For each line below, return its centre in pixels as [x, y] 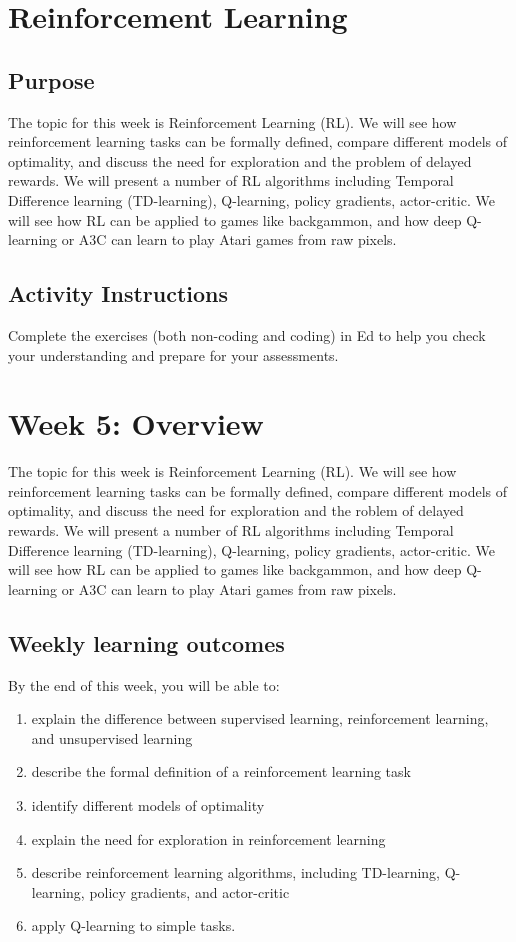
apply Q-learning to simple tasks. [133, 925]
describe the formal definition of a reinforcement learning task [221, 771]
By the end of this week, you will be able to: [144, 684]
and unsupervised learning [112, 737]
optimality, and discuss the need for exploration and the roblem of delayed [236, 510]
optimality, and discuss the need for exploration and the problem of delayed [240, 160]
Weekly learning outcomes [146, 642]
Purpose [51, 79]
